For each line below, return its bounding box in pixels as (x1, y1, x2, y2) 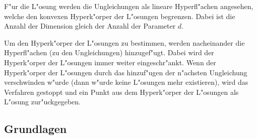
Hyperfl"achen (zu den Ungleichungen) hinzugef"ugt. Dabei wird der (4, 47, 214, 58)
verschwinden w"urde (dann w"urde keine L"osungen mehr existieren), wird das (4, 77, 248, 87)
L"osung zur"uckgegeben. (4, 96, 81, 107)
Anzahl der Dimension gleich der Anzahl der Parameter (4, 21, 176, 31)
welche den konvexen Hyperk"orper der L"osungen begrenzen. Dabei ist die (4, 11, 235, 21)
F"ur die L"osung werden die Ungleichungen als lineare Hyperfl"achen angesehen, (4, 1, 253, 11)
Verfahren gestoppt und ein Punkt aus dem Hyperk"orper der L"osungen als (4, 86, 239, 97)
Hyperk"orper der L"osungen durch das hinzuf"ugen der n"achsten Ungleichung (4, 67, 247, 77)
